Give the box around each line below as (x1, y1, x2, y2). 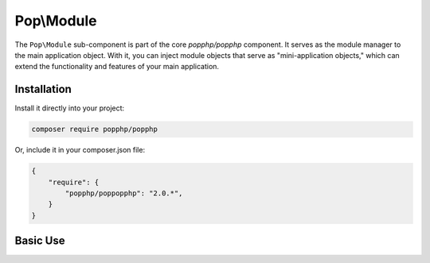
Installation (14, 83, 72, 96)
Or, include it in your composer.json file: (14, 145, 146, 155)
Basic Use (14, 234, 65, 248)
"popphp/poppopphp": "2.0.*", (64, 188, 183, 198)
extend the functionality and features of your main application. (14, 62, 219, 72)
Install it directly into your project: (14, 103, 125, 113)
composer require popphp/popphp (31, 125, 158, 134)
